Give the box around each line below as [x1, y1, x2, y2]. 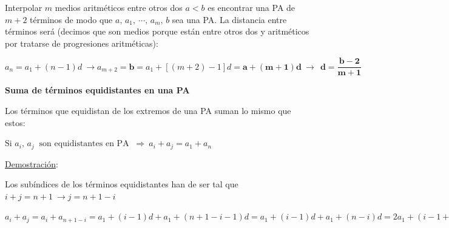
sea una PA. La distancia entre [172, 13, 287, 25]
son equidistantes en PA [39, 139, 129, 149]
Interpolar [5, 1, 42, 13]
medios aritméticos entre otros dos [55, 1, 183, 13]
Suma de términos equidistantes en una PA [5, 84, 190, 96]
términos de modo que [30, 13, 113, 25]
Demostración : [5, 157, 58, 170]
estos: [5, 116, 25, 129]
